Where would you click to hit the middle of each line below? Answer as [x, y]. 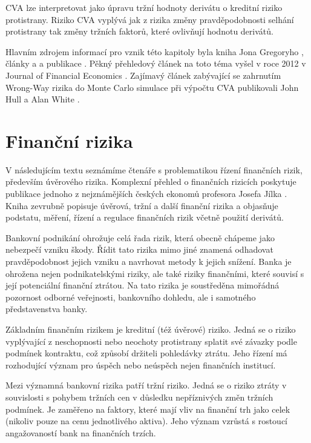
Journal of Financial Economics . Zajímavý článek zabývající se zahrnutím [143, 75]
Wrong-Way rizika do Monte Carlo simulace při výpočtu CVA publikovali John [152, 87]
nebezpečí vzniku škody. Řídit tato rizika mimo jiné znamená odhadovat [139, 249]
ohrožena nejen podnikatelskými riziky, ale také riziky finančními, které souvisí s [155, 273]
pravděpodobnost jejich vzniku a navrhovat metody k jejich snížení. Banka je [149, 261]
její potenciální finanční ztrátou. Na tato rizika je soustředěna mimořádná [142, 285]
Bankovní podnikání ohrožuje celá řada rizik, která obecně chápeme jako [140, 237]
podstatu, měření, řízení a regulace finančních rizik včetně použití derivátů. [145, 217]
